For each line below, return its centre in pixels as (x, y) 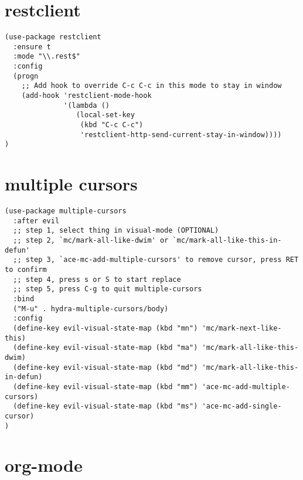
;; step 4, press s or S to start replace (97, 279)
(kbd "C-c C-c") (112, 125)
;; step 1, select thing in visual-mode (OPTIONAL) (116, 231)
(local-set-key (105, 115)
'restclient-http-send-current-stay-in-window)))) (181, 135)
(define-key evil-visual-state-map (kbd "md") (105, 367)
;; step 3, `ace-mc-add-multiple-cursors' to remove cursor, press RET (156, 260)
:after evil (36, 221)
